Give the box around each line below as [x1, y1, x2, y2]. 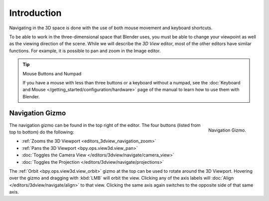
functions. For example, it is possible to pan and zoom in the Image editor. [9, 48, 161, 54]
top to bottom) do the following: [9, 129, 74, 135]
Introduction [9, 7, 62, 18]
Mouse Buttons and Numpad [22, 70, 82, 76]
